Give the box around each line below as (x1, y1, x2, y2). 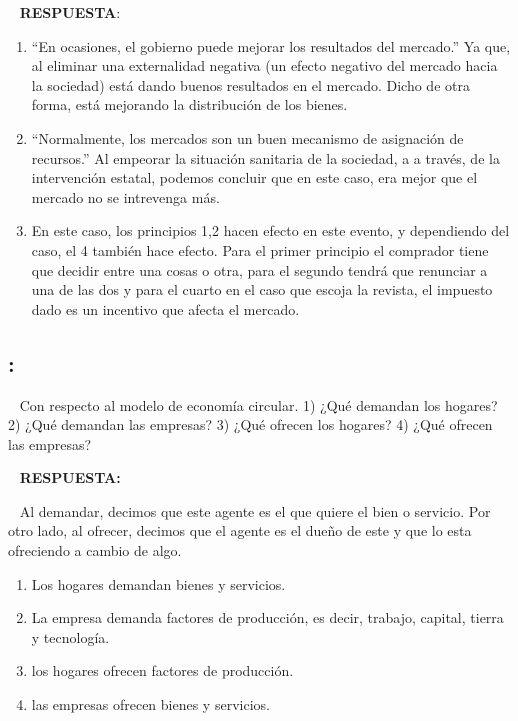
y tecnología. (31, 626, 110, 647)
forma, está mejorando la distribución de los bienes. (31, 94, 348, 115)
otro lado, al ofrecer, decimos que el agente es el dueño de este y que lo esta (8, 520, 472, 541)
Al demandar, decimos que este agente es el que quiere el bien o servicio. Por (19, 500, 491, 521)
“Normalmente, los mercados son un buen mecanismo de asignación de (31, 127, 464, 148)
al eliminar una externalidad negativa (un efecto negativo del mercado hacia (31, 55, 498, 76)
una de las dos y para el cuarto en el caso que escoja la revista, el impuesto (31, 279, 493, 300)
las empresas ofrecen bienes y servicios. (31, 694, 270, 715)
